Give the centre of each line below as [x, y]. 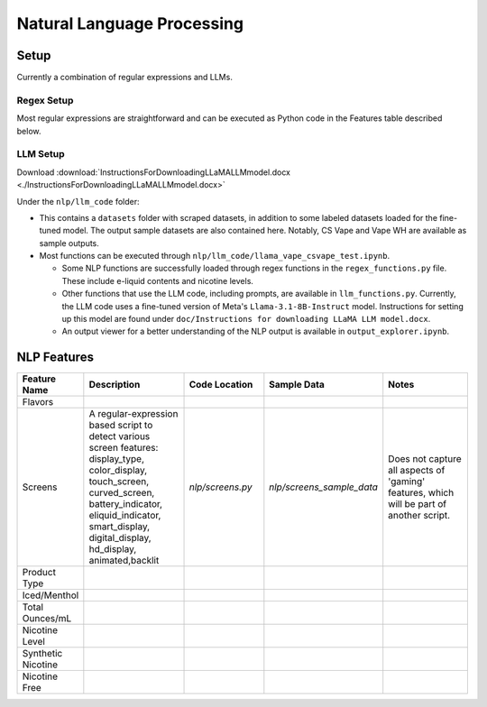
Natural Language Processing [130, 23]
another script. [419, 516]
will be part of [417, 504]
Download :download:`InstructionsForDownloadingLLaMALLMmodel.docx [153, 172]
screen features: [124, 448]
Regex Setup [45, 100]
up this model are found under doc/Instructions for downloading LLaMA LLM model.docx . [246, 319]
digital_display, [120, 538]
